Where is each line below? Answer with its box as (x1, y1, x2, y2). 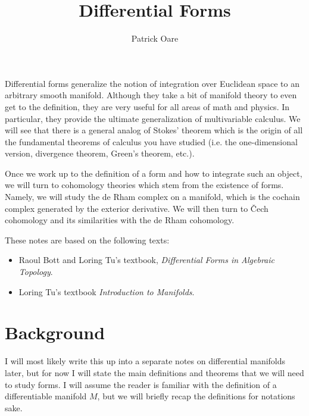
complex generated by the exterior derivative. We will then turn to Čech (5, 202, 269, 214)
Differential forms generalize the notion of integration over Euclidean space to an (5, 77, 300, 89)
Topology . (18, 265, 53, 278)
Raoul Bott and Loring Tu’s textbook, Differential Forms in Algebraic (18, 254, 274, 266)
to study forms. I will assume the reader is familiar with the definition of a (5, 378, 277, 390)
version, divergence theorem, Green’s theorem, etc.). (5, 147, 195, 159)
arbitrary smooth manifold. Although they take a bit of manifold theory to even (5, 89, 297, 101)
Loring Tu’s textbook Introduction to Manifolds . (18, 285, 195, 298)
